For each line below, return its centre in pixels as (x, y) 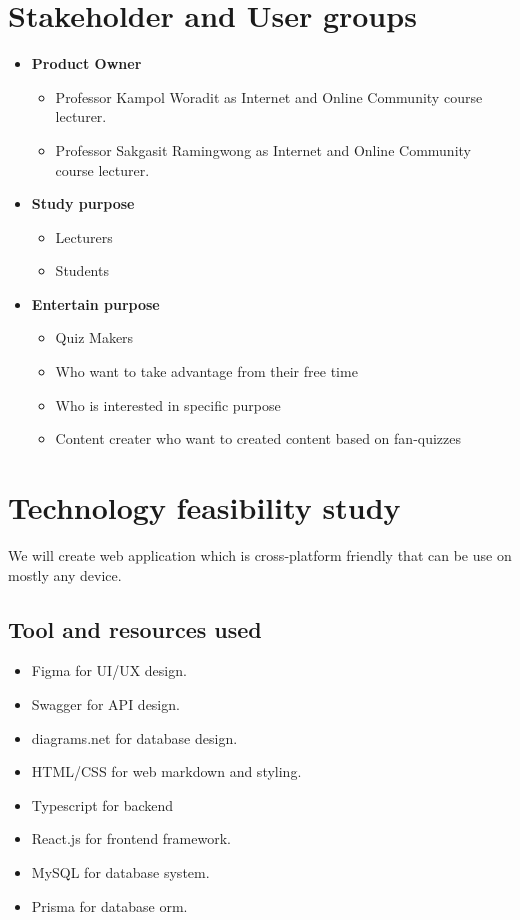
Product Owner (86, 63)
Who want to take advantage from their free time (206, 371)
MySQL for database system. (120, 871)
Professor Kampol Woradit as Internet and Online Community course (269, 96)
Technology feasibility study (204, 507)
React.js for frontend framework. (131, 838)
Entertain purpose (95, 303)
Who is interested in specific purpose (168, 404)
